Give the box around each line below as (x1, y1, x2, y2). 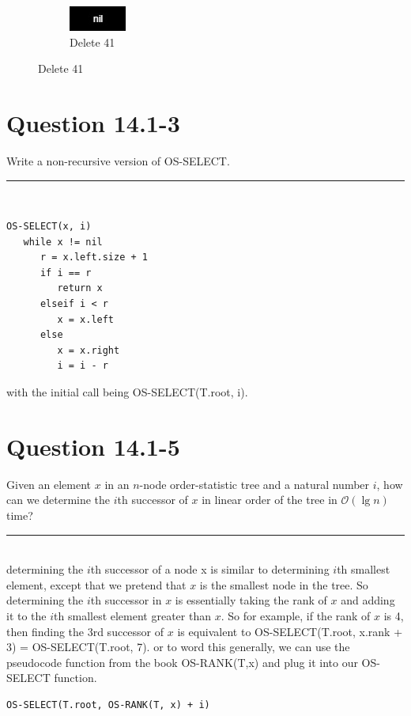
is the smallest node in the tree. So (199, 576, 368, 593)
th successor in (90, 592, 162, 608)
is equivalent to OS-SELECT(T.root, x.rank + (177, 623, 403, 639)
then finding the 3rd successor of (6, 623, 164, 639)
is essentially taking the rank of (175, 592, 327, 608)
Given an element (6, 475, 92, 492)
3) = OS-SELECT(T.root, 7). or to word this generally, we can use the (6, 638, 350, 655)
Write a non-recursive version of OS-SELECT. (6, 152, 230, 169)
